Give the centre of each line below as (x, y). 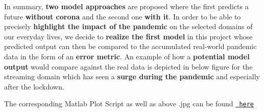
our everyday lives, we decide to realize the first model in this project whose (128, 36)
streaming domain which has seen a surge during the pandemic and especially (132, 76)
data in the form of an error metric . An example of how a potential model (127, 56)
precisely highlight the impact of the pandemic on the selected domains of (128, 26)
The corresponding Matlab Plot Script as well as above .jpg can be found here (129, 104)
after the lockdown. (34, 86)
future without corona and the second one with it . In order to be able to (123, 16)
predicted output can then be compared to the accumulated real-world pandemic (130, 46)
